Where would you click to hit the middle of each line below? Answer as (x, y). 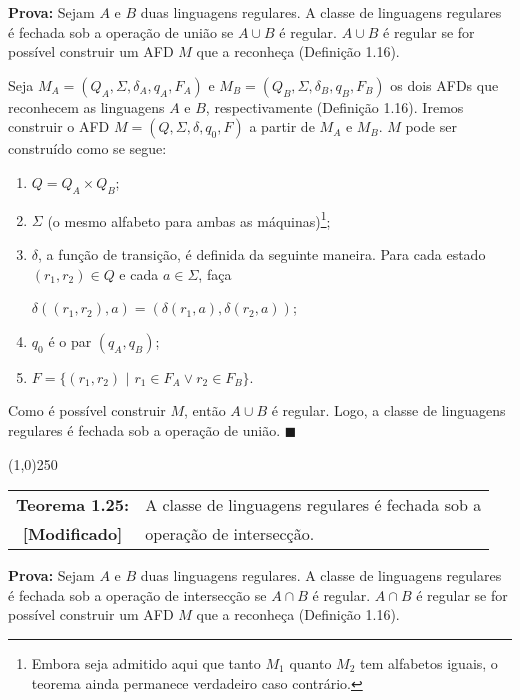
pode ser (431, 126)
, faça (215, 273)
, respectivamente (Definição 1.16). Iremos (334, 106)
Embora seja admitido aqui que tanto (146, 662)
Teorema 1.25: (73, 505)
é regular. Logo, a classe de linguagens (388, 410)
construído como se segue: (87, 148)
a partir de (282, 126)
